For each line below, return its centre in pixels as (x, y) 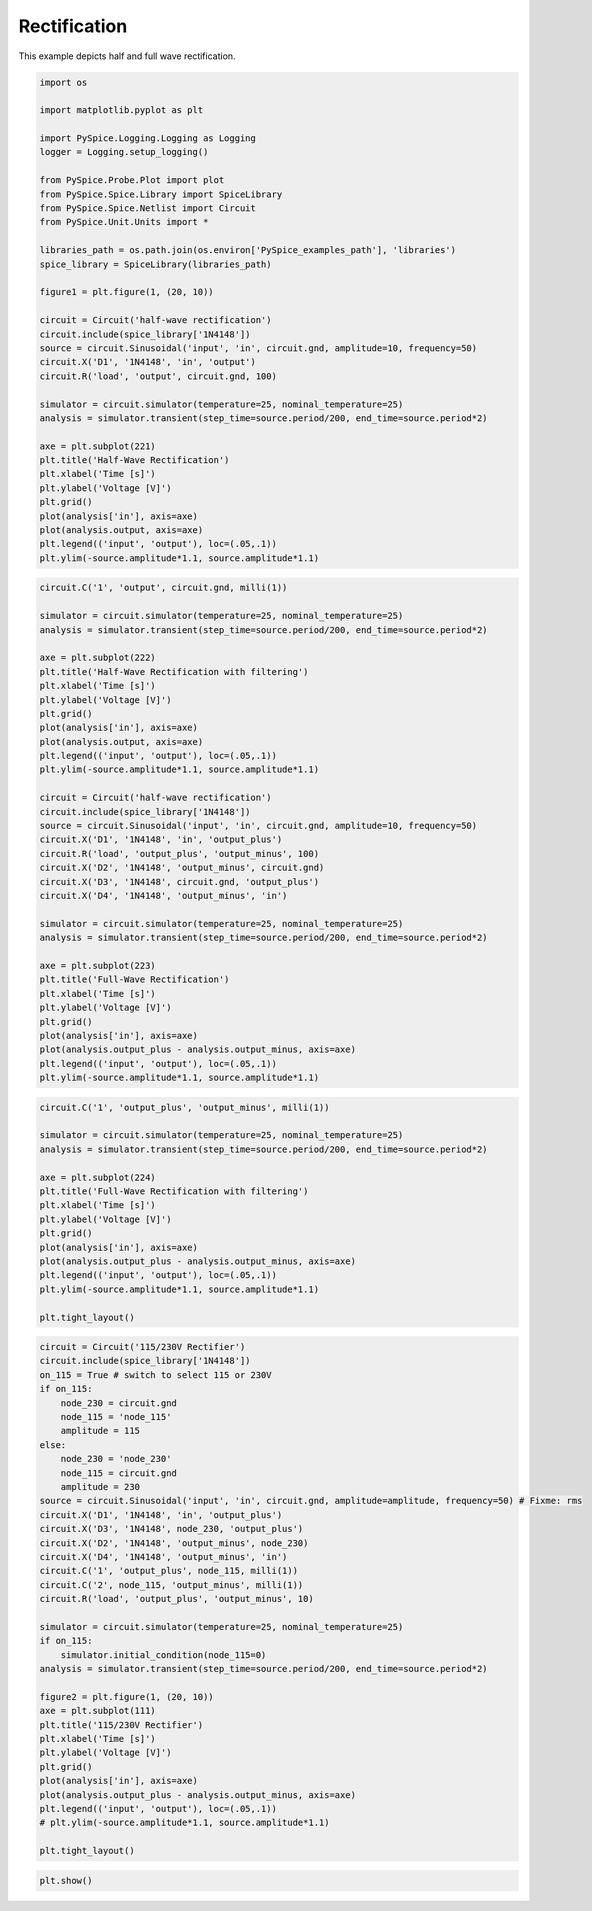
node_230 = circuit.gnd (118, 1403)
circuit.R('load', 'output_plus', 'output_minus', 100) (179, 853)
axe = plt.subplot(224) (98, 1177)
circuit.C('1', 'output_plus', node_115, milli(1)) (169, 1571)
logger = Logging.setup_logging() (124, 152)
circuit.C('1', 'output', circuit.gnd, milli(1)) (163, 588)
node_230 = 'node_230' (116, 1459)
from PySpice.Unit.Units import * (124, 222)
